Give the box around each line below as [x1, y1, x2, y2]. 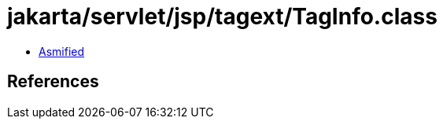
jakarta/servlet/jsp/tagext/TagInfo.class [7, 3, 437, 30]
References [7, 72, 99, 92]
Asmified [39, 44, 85, 58]
